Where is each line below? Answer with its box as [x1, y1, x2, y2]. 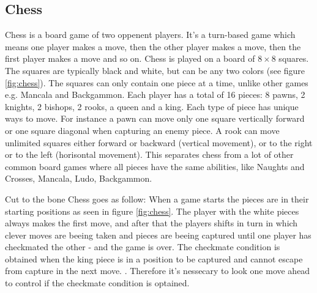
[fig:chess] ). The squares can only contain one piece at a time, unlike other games [5, 76, 308, 89]
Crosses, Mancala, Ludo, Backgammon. [5, 172, 152, 185]
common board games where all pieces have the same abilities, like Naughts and [5, 160, 305, 172]
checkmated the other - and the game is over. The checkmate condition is [5, 240, 280, 253]
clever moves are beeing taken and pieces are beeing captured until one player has [5, 228, 311, 241]
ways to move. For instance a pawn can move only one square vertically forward [5, 112, 305, 125]
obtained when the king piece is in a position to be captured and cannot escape [5, 252, 303, 265]
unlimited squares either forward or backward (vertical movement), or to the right [5, 136, 313, 149]
